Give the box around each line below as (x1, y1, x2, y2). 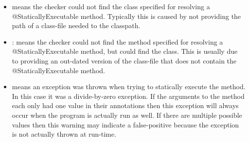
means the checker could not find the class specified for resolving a (12, 1, 210, 11)
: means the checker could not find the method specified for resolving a (12, 36, 223, 47)
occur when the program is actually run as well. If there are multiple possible (12, 110, 242, 120)
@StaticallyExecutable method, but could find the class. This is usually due (12, 46, 238, 56)
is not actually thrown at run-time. (12, 129, 116, 139)
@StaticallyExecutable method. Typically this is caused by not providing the (12, 11, 241, 21)
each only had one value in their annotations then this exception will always (12, 100, 239, 110)
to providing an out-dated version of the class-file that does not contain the (12, 55, 237, 65)
